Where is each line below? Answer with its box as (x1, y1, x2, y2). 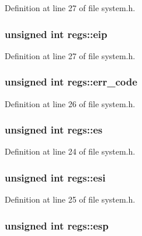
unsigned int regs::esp (5, 218, 109, 232)
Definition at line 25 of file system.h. (5, 193, 136, 206)
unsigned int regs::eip (5, 26, 108, 41)
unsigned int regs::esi (5, 170, 106, 184)
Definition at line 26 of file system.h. (5, 97, 136, 110)
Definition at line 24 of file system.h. (5, 145, 136, 158)
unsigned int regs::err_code (5, 74, 137, 89)
